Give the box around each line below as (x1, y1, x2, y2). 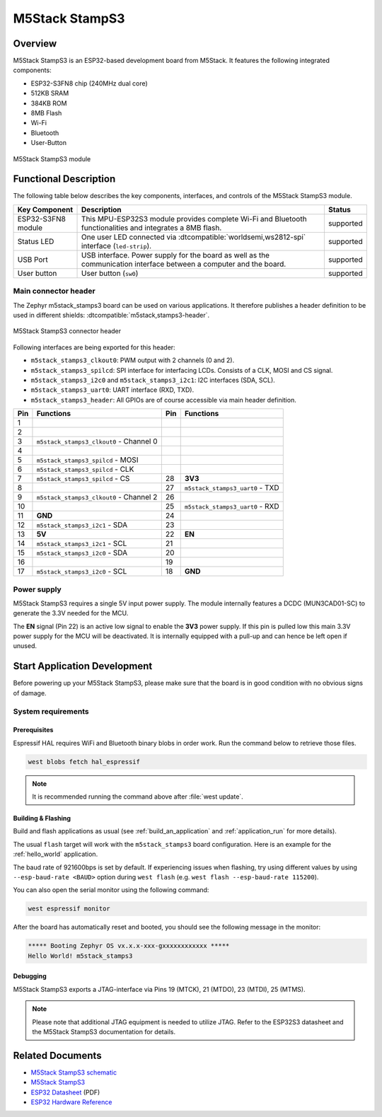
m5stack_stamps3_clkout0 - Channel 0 (36, 436, 158, 446)
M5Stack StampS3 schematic (30, 1068, 117, 1077)
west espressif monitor (28, 905, 111, 913)
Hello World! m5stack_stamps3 (28, 951, 133, 960)
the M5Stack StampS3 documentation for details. (32, 1027, 176, 1036)
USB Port (17, 255, 49, 265)
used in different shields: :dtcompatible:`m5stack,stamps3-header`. (13, 311, 210, 320)
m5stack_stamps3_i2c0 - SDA (36, 548, 128, 558)
